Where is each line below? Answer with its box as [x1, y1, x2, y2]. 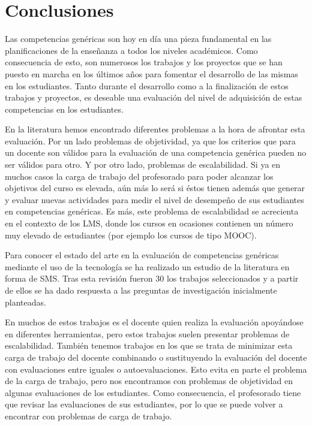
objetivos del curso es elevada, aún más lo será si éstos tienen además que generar [5, 182, 305, 194]
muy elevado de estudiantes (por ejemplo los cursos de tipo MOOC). [5, 228, 257, 241]
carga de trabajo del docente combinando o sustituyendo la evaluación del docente [5, 351, 307, 363]
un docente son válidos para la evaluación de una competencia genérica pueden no [5, 146, 307, 159]
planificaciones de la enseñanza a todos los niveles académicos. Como [5, 44, 258, 56]
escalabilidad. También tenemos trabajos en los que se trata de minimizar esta [5, 339, 293, 352]
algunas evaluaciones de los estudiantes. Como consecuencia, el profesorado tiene [5, 386, 301, 398]
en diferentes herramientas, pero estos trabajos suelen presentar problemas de [5, 327, 290, 340]
